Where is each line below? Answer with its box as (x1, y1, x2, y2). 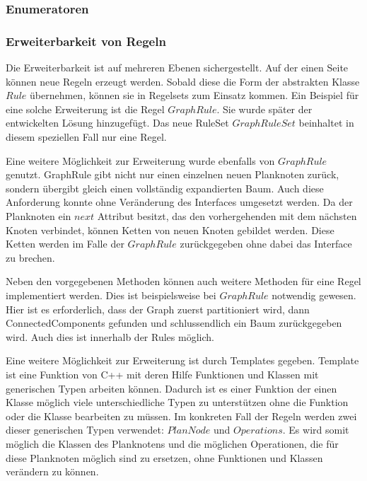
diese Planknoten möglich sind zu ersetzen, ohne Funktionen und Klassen (6, 450, 323, 465)
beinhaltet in (298, 115, 354, 130)
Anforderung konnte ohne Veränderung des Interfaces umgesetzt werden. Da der (6, 195, 353, 209)
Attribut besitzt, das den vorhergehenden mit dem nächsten (97, 209, 357, 223)
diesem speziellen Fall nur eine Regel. (6, 129, 167, 144)
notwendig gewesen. (272, 287, 356, 302)
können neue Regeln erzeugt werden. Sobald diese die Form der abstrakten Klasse (6, 74, 360, 88)
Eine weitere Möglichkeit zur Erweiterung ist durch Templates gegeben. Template (6, 353, 359, 368)
